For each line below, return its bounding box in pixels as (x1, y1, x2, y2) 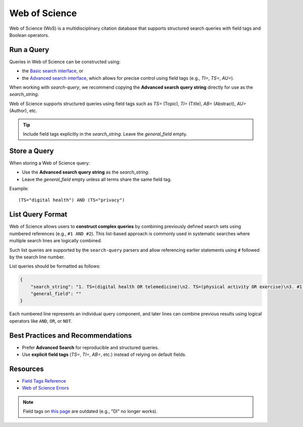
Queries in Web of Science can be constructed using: (9, 59, 121, 65)
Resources (9, 364, 44, 373)
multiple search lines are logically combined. (9, 238, 102, 244)
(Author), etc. (9, 108, 37, 114)
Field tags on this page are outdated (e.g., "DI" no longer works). (23, 408, 158, 414)
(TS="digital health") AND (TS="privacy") (18, 197, 125, 203)
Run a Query (9, 45, 49, 54)
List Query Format (9, 210, 68, 219)
